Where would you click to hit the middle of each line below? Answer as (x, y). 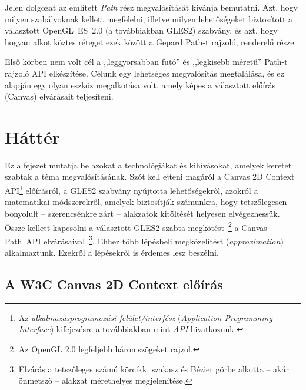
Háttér (32, 136)
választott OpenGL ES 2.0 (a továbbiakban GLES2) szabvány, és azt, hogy (141, 30)
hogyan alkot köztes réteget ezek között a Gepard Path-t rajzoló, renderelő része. (151, 42)
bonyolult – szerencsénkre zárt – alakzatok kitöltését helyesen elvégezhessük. (142, 213)
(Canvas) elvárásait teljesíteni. (59, 96)
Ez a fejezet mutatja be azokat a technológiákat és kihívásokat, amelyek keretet (148, 165)
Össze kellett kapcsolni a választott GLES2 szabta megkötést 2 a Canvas (136, 226)
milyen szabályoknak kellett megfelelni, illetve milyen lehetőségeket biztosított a (149, 19)
